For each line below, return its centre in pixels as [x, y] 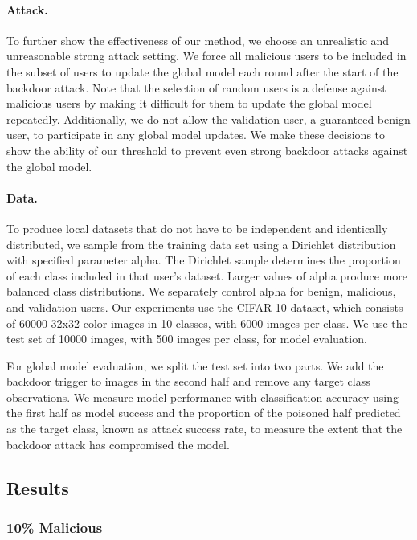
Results [38, 487]
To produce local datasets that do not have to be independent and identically [197, 228]
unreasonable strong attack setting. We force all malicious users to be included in [206, 56]
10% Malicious [55, 527]
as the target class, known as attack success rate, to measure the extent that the [204, 429]
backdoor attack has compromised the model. [118, 444]
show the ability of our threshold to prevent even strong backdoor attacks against [207, 150]
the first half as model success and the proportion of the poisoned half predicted [204, 413]
